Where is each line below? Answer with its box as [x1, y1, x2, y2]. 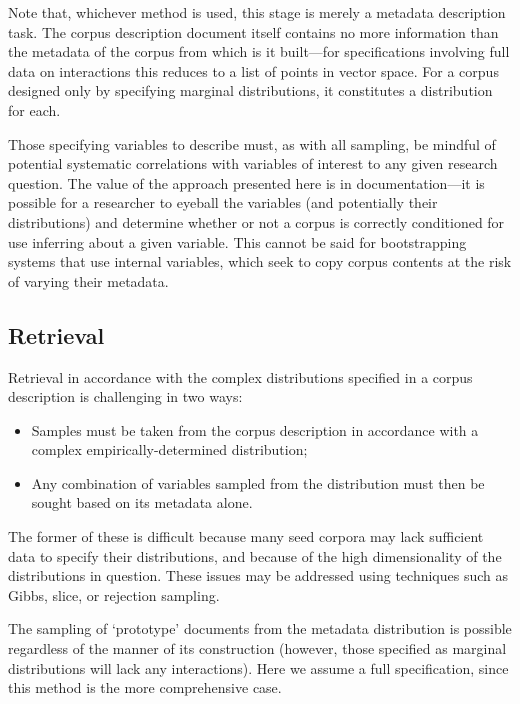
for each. [8, 99, 61, 120]
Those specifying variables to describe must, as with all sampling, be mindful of [8, 133, 496, 154]
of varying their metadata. [8, 270, 169, 291]
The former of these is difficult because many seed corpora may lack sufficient [8, 526, 484, 547]
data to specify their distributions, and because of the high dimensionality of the [8, 545, 502, 566]
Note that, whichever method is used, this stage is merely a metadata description [8, 2, 506, 22]
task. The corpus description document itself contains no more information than [8, 21, 499, 42]
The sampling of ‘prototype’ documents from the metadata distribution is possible [8, 618, 512, 639]
